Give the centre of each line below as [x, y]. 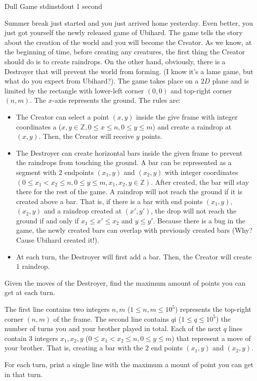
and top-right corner [201, 90]
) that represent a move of [211, 338]
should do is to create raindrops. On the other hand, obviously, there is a [115, 61]
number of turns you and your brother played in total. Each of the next [113, 328]
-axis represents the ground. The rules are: [116, 100]
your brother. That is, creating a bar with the [74, 348]
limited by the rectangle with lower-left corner [74, 90]
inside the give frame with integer [187, 116]
